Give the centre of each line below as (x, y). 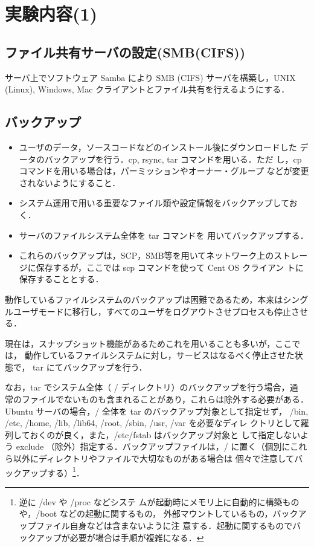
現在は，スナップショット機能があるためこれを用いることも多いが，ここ (149, 343)
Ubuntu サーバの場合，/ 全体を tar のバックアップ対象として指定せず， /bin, (157, 411)
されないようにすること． (70, 182)
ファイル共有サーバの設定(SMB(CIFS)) (125, 52)
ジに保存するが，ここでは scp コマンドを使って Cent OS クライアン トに (162, 267)
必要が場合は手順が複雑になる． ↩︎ (137, 537)
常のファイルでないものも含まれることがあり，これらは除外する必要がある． (157, 399)
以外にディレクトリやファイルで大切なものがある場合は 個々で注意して (154, 458)
